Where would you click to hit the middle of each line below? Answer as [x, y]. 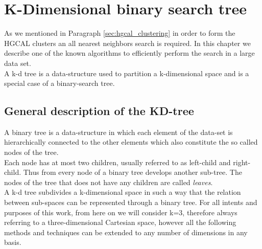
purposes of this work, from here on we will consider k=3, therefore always [121, 212]
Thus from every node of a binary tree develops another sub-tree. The [133, 172]
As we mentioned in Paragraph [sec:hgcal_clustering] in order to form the [120, 33]
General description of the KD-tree [99, 111]
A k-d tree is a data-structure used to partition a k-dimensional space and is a [127, 73]
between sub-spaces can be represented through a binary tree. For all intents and [131, 202]
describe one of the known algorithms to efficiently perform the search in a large [129, 53]
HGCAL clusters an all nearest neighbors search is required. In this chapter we [127, 43]
